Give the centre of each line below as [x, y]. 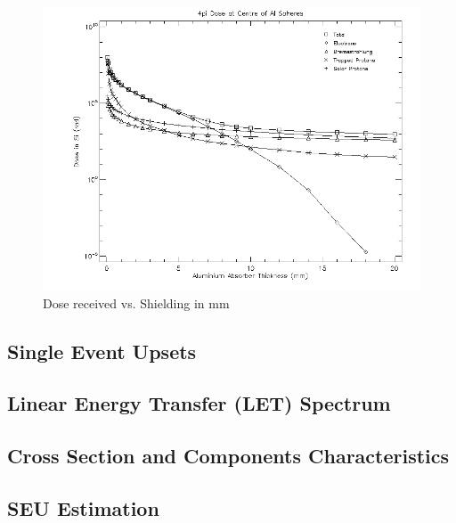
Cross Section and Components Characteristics [228, 456]
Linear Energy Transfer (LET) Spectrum [199, 403]
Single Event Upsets [102, 351]
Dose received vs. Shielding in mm [136, 302]
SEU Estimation [83, 507]
